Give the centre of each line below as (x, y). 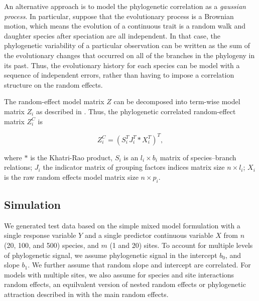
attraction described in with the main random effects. (86, 294)
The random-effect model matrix (54, 101)
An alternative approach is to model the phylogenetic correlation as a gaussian (125, 6)
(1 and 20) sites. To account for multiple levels (181, 245)
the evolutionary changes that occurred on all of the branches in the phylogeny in (129, 55)
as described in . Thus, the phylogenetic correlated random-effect (136, 111)
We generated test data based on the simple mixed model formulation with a (122, 225)
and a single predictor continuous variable (149, 235)
